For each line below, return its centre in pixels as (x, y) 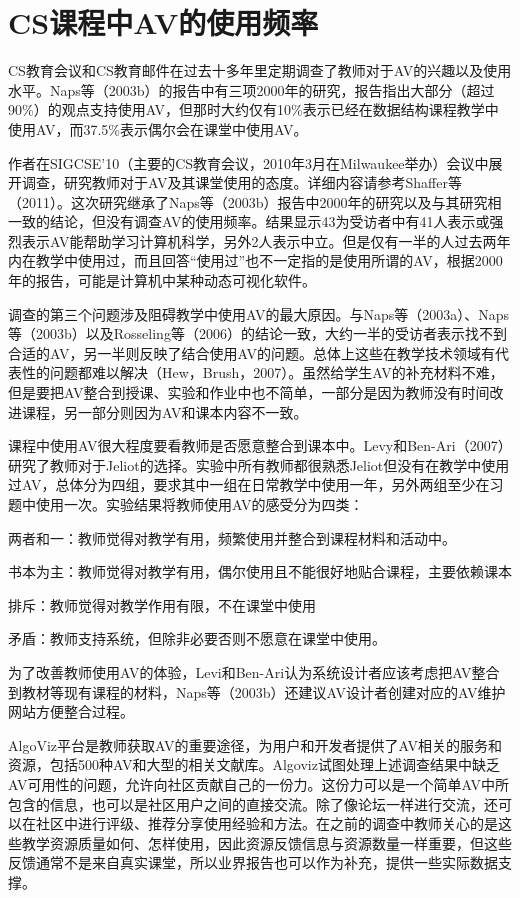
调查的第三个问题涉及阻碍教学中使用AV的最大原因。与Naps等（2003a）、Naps (259, 313)
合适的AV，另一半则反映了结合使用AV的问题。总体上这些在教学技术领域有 (251, 352)
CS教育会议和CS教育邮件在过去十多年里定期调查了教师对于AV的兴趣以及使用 (260, 70)
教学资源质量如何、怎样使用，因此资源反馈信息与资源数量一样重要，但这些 (266, 842)
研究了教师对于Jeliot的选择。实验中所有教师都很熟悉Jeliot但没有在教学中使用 (259, 464)
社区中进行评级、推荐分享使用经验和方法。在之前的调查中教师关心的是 (266, 823)
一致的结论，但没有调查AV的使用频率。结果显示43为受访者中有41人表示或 (249, 221)
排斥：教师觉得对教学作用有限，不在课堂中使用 (162, 604)
